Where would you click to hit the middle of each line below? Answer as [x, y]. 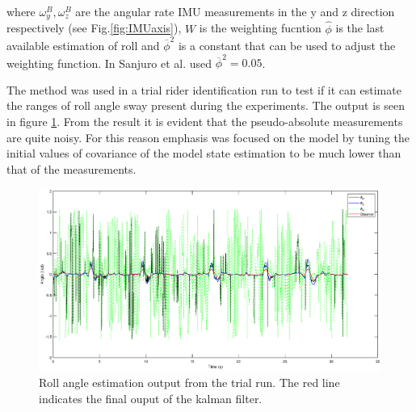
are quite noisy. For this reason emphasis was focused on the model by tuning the [208, 137]
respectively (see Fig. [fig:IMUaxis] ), [94, 28]
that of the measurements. [71, 168]
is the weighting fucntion [260, 28]
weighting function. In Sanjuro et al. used [109, 63]
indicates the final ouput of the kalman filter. [151, 398]
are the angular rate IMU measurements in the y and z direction [235, 11]
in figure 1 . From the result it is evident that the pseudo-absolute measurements [205, 122]
